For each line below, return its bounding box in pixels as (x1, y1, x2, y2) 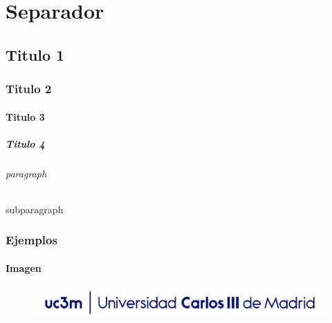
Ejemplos (6, 231, 57, 248)
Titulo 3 (6, 109, 45, 124)
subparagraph (6, 202, 64, 216)
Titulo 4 (6, 136, 45, 150)
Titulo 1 (6, 43, 65, 65)
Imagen (6, 260, 41, 275)
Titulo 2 (6, 80, 52, 97)
